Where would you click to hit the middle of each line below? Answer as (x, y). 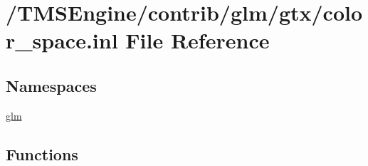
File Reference (198, 40)
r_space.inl (62, 40)
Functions (42, 154)
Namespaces (51, 85)
